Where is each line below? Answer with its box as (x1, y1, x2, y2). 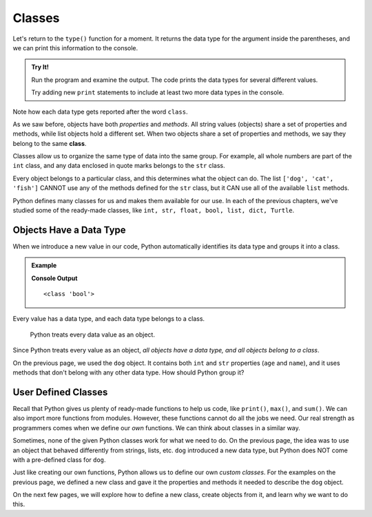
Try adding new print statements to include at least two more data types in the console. (31, 88, 285, 96)
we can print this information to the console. (12, 43, 138, 52)
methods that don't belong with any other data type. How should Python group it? (12, 368, 245, 377)
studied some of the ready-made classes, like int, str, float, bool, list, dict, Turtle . (12, 207, 295, 215)
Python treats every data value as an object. (30, 330, 155, 339)
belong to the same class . (12, 139, 87, 147)
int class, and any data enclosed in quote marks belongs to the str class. (12, 162, 225, 170)
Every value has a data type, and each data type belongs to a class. (12, 315, 205, 323)
